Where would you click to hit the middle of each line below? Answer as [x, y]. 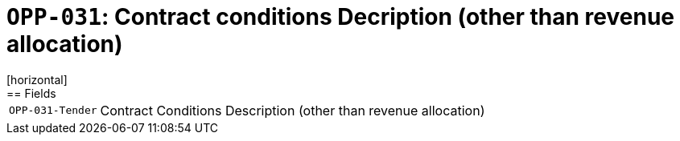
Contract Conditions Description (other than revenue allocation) [293, 110]
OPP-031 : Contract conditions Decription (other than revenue [341, 17]
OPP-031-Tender [53, 111]
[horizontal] [37, 79]
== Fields [31, 93]
